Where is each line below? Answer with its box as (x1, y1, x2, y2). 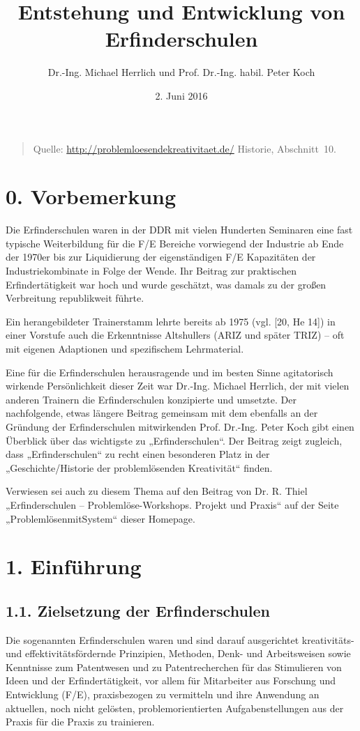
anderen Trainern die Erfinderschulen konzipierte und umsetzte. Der (6, 392, 297, 406)
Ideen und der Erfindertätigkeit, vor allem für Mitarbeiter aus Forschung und (6, 673, 336, 688)
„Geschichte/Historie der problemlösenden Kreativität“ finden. (6, 460, 273, 475)
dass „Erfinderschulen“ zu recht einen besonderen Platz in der (6, 447, 270, 461)
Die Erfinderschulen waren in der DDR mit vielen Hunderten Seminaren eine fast (6, 222, 353, 237)
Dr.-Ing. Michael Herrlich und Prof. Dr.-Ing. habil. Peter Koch (47, 65, 315, 79)
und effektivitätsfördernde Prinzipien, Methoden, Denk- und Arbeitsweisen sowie (6, 646, 351, 661)
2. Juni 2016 (155, 88, 208, 102)
